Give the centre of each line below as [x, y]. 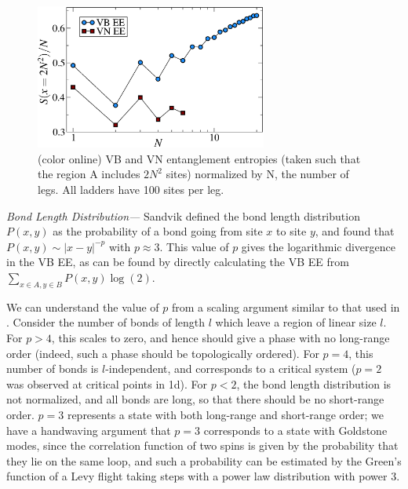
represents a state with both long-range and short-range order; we [225, 414]
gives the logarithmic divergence [318, 246]
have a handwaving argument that [89, 430]
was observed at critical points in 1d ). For [107, 383]
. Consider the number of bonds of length [106, 322]
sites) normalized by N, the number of [257, 174]
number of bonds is [53, 369]
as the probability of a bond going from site [158, 231]
